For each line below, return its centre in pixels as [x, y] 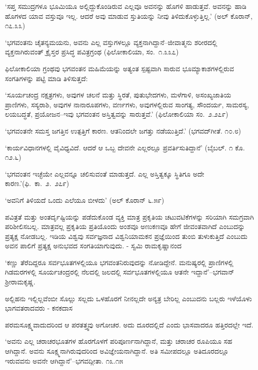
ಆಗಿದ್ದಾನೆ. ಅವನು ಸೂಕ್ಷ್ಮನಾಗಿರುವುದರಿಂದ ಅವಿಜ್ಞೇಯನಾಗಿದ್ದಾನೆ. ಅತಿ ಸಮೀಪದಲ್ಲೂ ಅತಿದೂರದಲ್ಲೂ [117, 351]
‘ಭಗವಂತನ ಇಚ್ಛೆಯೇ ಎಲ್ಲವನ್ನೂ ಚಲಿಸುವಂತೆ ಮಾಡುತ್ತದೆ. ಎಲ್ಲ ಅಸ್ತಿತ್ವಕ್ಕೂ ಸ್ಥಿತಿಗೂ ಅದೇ [105, 173]
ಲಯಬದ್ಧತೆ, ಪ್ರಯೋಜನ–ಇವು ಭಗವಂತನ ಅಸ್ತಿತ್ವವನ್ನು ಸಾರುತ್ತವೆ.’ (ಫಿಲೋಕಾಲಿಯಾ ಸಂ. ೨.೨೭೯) [117, 114]
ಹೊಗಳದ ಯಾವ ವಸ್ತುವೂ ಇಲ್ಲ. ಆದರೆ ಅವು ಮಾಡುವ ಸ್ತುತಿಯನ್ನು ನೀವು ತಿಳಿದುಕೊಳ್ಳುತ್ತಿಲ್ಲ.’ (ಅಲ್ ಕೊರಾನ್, [129, 16]
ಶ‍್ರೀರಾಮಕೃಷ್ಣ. [20, 282]
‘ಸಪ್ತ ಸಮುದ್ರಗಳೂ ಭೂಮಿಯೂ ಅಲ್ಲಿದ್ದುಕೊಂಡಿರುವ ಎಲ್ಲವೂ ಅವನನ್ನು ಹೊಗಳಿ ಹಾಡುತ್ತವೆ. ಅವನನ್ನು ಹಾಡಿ [126, 6]
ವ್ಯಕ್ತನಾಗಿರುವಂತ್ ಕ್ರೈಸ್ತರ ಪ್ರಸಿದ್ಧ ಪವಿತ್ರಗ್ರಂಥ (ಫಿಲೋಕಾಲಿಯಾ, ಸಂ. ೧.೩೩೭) [92, 52]
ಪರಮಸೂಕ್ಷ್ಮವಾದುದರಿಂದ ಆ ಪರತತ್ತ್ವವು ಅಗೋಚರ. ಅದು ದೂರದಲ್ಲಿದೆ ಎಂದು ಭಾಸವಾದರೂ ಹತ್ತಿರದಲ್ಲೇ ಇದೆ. [129, 324]
